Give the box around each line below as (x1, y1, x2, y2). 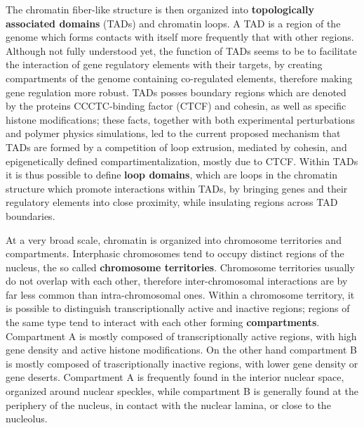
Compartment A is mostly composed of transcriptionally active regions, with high (6, 328, 357, 343)
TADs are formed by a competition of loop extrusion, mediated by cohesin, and (6, 139, 347, 154)
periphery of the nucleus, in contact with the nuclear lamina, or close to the (6, 397, 331, 412)
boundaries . (6, 208, 55, 223)
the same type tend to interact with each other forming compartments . (6, 315, 320, 330)
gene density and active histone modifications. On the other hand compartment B (6, 342, 358, 357)
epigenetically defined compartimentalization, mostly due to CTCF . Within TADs (6, 153, 358, 168)
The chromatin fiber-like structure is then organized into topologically (6, 2, 314, 16)
